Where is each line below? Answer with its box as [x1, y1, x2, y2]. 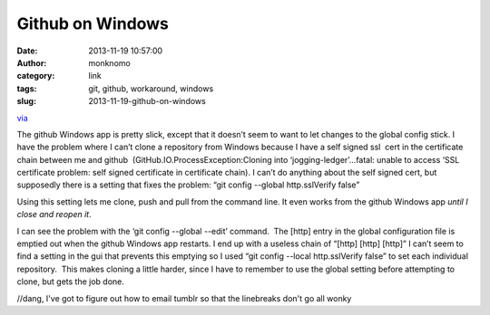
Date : [16, 45, 38, 56]
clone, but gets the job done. [16, 276, 124, 287]
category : [16, 71, 55, 81]
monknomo [88, 57, 131, 68]
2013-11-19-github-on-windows [88, 96, 206, 107]
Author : [16, 57, 47, 68]
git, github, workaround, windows [88, 82, 214, 94]
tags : [16, 82, 37, 94]
